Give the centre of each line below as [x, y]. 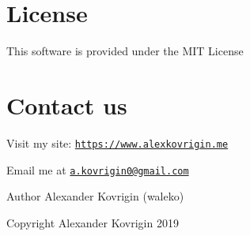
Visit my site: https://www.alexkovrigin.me [117, 142]
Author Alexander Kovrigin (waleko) [95, 196]
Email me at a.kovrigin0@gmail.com [98, 169]
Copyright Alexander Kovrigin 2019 [93, 222]
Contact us [67, 105]
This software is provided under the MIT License [125, 51]
